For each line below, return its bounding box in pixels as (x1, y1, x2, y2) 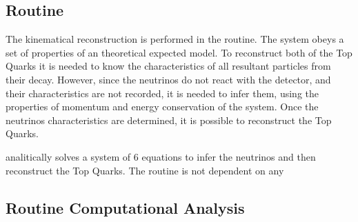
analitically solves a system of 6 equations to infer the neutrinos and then (6, 149, 316, 163)
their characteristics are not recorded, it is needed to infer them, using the (6, 85, 319, 100)
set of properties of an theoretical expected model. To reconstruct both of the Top (6, 45, 352, 59)
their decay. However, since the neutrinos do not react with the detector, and (6, 72, 331, 86)
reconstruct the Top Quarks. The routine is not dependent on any (6, 163, 284, 177)
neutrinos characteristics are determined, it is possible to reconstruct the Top (6, 112, 332, 127)
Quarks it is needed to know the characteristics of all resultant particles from (6, 59, 331, 73)
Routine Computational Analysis (6, 196, 245, 218)
